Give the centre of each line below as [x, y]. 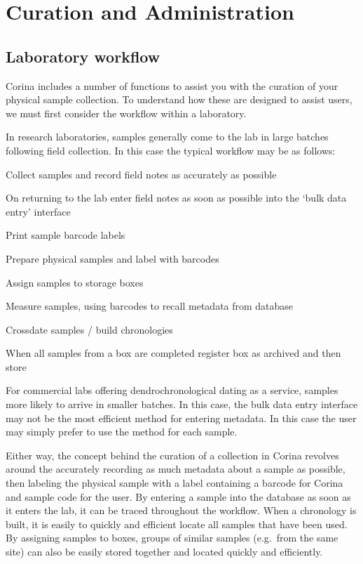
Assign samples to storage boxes [75, 282]
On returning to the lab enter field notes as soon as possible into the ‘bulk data [176, 198]
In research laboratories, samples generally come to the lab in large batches [167, 137]
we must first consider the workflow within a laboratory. [126, 113]
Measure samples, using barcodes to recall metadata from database [150, 306]
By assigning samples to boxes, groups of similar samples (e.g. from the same [172, 538]
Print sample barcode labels [66, 235]
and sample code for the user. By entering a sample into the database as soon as [178, 496]
